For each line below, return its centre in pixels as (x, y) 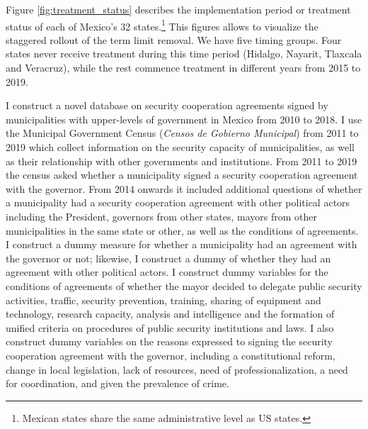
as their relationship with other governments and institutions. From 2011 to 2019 (182, 161)
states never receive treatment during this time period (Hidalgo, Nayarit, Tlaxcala (184, 54)
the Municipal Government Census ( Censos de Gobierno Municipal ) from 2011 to (182, 133)
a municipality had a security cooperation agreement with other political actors (178, 202)
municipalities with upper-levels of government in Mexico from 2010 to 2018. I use (184, 119)
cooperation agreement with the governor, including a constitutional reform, (171, 355)
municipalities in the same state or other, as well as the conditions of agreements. (182, 230)
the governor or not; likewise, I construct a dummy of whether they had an (168, 258)
